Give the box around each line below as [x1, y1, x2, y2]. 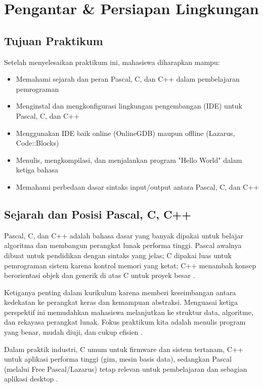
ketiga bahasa [16, 164, 59, 175]
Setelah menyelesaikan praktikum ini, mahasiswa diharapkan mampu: [4, 56, 220, 67]
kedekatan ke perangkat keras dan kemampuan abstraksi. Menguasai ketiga [4, 297, 238, 307]
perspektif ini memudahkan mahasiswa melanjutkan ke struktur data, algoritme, [4, 306, 253, 317]
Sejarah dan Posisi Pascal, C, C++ [4, 206, 191, 222]
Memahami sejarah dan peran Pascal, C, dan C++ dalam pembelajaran [16, 74, 240, 84]
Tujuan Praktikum [4, 32, 103, 48]
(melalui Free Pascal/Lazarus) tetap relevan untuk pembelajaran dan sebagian [4, 363, 247, 374]
